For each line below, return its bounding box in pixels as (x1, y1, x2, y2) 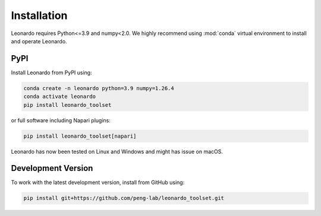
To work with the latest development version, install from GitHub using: (11, 179, 185, 186)
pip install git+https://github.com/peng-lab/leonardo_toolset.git (23, 195, 225, 202)
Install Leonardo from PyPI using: (11, 69, 92, 76)
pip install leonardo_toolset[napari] (23, 132, 137, 139)
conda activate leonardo (23, 93, 96, 100)
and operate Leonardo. (11, 37, 68, 45)
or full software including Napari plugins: (11, 116, 111, 124)
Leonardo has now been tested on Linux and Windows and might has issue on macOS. (11, 148, 223, 155)
